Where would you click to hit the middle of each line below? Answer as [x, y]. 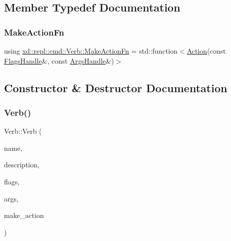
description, [22, 165]
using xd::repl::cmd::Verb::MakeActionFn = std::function [91, 51]
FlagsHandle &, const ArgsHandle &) [59, 60]
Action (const [206, 51]
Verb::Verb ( [23, 131]
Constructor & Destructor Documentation [116, 87]
